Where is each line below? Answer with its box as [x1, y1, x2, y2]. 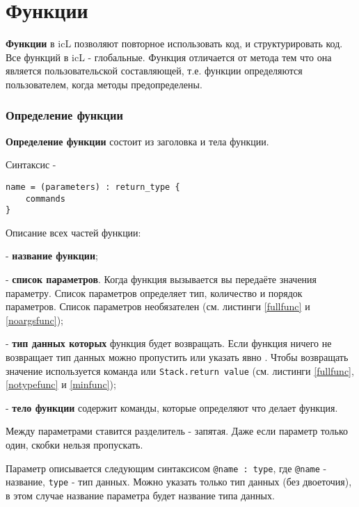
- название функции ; [6, 248, 98, 263]
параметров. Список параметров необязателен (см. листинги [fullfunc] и [6, 299, 310, 314]
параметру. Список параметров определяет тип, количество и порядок [6, 285, 303, 300]
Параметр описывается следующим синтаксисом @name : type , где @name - [6, 460, 327, 475]
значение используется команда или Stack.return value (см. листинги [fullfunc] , [6, 363, 354, 378]
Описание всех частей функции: [6, 225, 141, 239]
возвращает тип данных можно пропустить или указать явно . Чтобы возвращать [6, 350, 349, 364]
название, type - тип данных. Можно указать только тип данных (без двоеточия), [6, 474, 352, 489]
